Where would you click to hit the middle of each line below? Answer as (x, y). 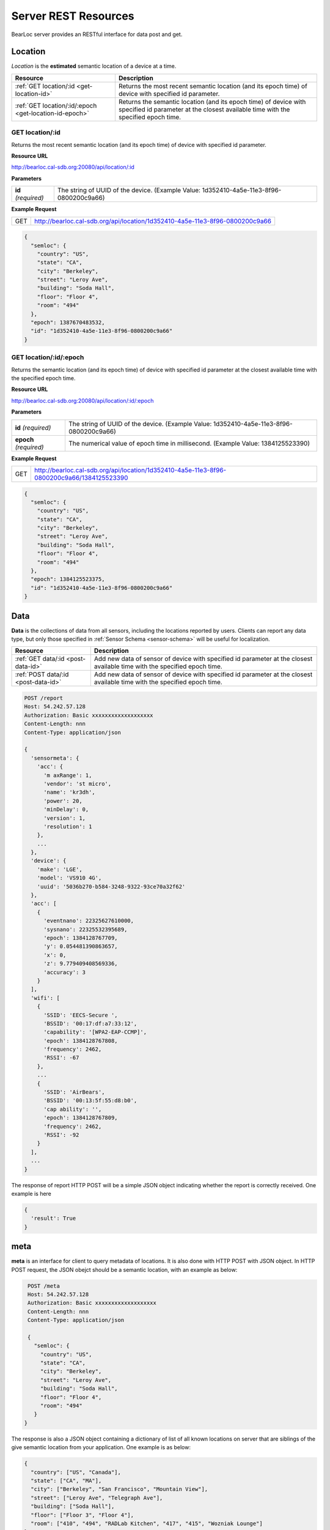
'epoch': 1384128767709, (81, 938)
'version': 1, (64, 818)
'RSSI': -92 (61, 1135)
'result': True (53, 1218)
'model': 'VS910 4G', (69, 878)
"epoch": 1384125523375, (68, 579)
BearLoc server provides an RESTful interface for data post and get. (97, 34)
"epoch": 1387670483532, (68, 323)
